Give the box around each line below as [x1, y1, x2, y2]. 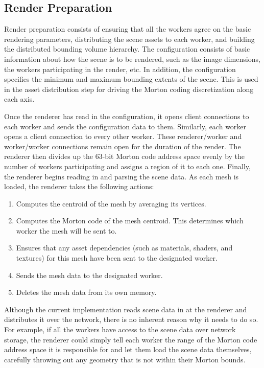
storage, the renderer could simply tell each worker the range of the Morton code [4, 334, 257, 344]
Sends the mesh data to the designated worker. [16, 269, 163, 280]
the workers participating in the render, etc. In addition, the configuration [4, 63, 236, 74]
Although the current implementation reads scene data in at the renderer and [4, 304, 247, 314]
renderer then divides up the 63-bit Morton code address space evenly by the [4, 151, 245, 162]
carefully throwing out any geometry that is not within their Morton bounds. [4, 354, 246, 364]
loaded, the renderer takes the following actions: [4, 181, 154, 192]
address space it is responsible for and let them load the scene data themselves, [4, 344, 252, 355]
